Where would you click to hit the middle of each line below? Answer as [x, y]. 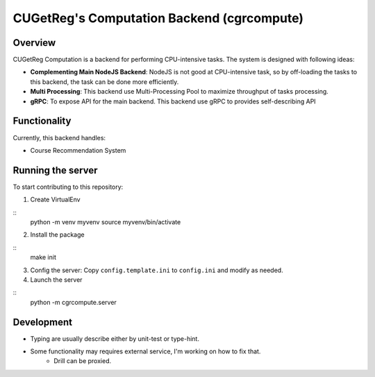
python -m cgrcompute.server [74, 302]
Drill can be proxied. [82, 361]
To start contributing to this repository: [68, 187]
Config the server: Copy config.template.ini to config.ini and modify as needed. [157, 270]
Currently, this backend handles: [59, 137]
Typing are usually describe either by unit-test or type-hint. [115, 338]
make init [43, 258]
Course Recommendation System [78, 150]
